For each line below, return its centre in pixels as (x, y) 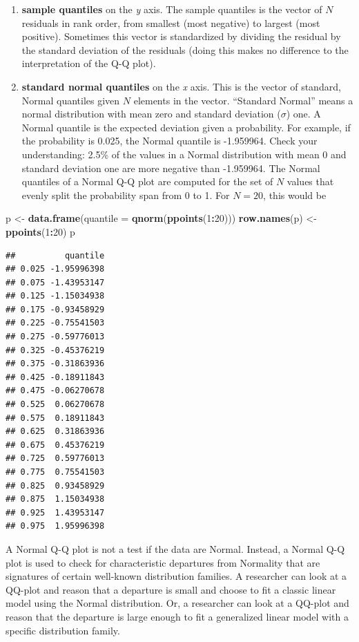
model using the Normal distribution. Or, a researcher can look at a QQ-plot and (177, 603)
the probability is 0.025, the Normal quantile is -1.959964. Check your (169, 141)
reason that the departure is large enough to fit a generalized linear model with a (177, 616)
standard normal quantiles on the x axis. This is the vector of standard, (181, 86)
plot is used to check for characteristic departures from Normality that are (163, 562)
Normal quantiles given (71, 100)
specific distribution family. (63, 630)
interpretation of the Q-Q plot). (89, 63)
